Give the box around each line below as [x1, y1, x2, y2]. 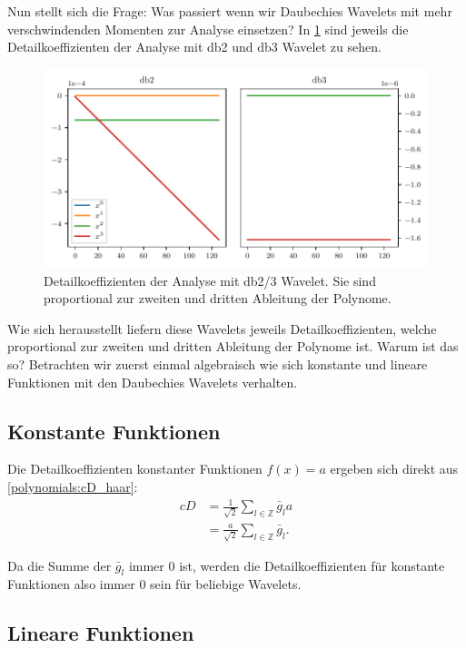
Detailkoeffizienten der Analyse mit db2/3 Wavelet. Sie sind [44, 270, 376, 290]
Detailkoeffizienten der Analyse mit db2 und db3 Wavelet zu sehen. [7, 37, 382, 56]
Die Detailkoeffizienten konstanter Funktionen [7, 459, 263, 478]
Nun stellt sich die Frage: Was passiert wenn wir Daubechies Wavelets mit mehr [7, 2, 452, 20]
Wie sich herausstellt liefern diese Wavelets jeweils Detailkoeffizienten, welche [7, 319, 437, 338]
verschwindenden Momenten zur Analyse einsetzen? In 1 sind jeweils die [7, 19, 409, 38]
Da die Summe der [7, 555, 112, 574]
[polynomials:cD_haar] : [7, 477, 138, 496]
